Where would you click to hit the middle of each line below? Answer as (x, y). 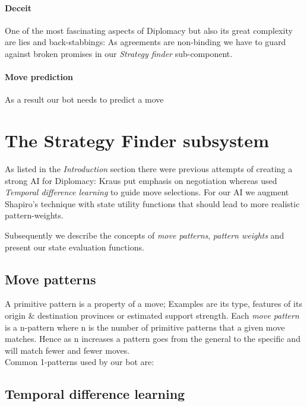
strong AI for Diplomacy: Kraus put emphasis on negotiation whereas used (141, 180)
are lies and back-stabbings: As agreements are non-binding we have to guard (145, 42)
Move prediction (39, 77)
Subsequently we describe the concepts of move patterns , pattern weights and (145, 235)
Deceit (18, 7)
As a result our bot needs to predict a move (84, 99)
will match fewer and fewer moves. (67, 350)
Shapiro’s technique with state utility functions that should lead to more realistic (152, 203)
